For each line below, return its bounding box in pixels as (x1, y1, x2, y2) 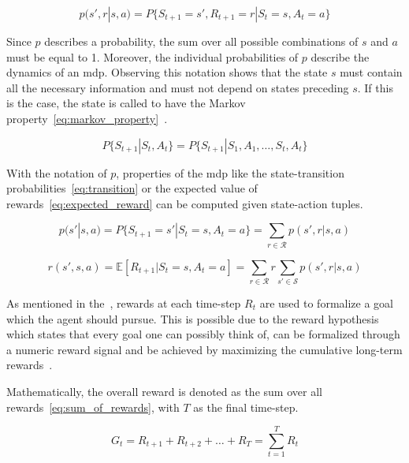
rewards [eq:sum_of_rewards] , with (6, 398, 180, 415)
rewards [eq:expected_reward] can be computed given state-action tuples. (6, 195, 363, 211)
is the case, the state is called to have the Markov (6, 95, 246, 111)
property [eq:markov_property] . (6, 110, 168, 126)
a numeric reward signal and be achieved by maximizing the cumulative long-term (6, 341, 403, 357)
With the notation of (6, 164, 107, 181)
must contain (340, 64, 403, 80)
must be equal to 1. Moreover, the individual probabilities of (6, 48, 299, 65)
